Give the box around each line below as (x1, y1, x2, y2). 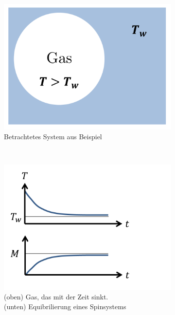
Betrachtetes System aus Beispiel (4, 131, 102, 141)
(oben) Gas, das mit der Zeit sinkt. (4, 292, 108, 302)
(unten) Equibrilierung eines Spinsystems (4, 301, 126, 311)
